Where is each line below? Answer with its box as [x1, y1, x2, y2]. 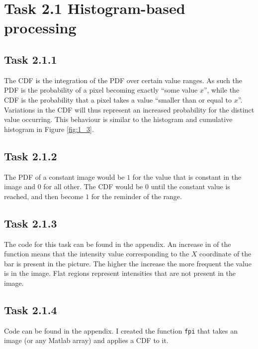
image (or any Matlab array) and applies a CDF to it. [4, 335, 169, 346]
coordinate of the [199, 248, 252, 259]
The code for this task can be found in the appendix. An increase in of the [4, 238, 231, 249]
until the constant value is [151, 181, 230, 192]
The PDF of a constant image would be [4, 171, 125, 182]
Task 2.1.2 [4, 148, 57, 163]
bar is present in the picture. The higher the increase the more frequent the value [4, 258, 252, 268]
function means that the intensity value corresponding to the [4, 248, 189, 259]
